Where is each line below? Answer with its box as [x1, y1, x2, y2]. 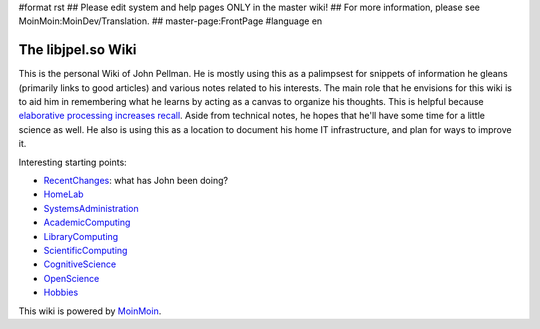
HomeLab [43, 188, 84, 200]
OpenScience [43, 272, 100, 284]
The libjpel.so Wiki [18, 41, 137, 59]
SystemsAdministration [43, 202, 139, 214]
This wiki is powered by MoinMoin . [18, 305, 162, 317]
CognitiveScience [43, 258, 117, 270]
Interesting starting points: [18, 156, 127, 168]
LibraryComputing [43, 230, 119, 242]
